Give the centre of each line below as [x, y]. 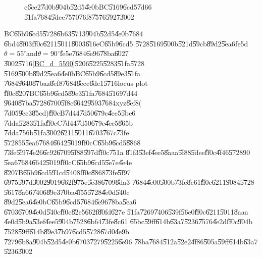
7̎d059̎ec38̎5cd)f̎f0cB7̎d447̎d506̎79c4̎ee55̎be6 [70, 112]
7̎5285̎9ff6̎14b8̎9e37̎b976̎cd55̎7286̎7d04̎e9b [67, 231]
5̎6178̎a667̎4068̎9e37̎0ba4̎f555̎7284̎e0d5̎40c [67, 192]
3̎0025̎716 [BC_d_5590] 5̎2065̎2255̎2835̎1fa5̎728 [74, 63]
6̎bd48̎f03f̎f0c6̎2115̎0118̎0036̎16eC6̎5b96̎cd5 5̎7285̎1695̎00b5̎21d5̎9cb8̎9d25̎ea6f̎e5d [126, 43]
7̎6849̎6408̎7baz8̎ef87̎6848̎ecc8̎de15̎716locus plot [76, 83]
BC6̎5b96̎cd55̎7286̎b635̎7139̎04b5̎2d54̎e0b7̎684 [74, 34]
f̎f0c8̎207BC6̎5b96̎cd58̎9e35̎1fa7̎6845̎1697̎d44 [71, 93]
